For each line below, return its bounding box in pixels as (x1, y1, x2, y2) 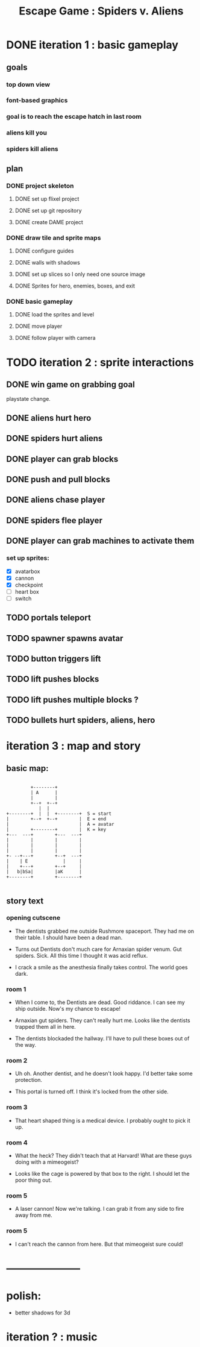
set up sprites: (6, 554, 49, 562)
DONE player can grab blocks (6, 454, 119, 464)
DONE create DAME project (14, 218, 83, 225)
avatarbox (14, 568, 40, 575)
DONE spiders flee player (6, 515, 102, 526)
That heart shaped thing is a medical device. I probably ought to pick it (14, 1117, 191, 1124)
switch (14, 595, 32, 602)
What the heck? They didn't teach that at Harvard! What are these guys (14, 1152, 192, 1160)
